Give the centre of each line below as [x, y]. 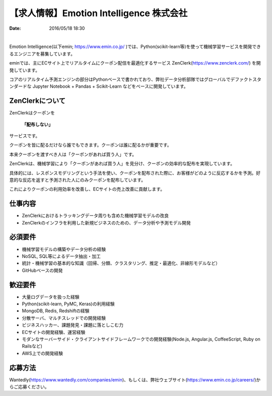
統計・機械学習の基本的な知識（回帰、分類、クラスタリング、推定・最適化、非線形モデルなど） [121, 263]
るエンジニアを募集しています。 [42, 53]
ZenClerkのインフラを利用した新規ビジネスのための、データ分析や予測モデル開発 [106, 222]
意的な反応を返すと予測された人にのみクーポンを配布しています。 [78, 180]
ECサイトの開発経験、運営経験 [54, 332]
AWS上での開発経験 [42, 353]
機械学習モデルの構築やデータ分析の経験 [64, 249]
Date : [15, 28]
